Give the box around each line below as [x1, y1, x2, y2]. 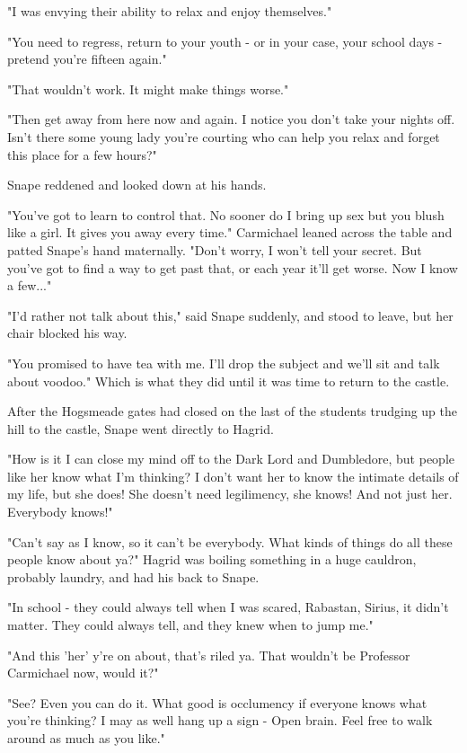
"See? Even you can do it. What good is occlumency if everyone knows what [7, 693, 427, 712]
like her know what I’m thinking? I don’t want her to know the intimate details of [7, 466, 459, 485]
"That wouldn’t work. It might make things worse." [7, 79, 289, 98]
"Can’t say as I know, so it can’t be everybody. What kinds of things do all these [7, 532, 453, 551]
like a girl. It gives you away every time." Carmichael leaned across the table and [7, 223, 453, 242]
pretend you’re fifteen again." [7, 49, 167, 68]
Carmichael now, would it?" [7, 663, 159, 682]
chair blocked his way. [7, 323, 128, 342]
